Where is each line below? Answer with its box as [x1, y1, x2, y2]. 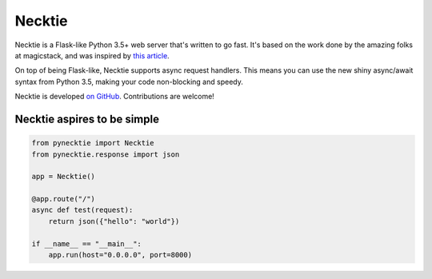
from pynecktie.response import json [31, 149, 180, 159]
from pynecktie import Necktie [31, 138, 155, 148]
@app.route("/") [31, 194, 96, 204]
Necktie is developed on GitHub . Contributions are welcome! [14, 92, 215, 102]
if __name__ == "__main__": [31, 239, 142, 248]
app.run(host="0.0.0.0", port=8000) [48, 250, 192, 260]
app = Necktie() [31, 172, 96, 181]
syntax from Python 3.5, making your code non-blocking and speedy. [14, 77, 243, 86]
